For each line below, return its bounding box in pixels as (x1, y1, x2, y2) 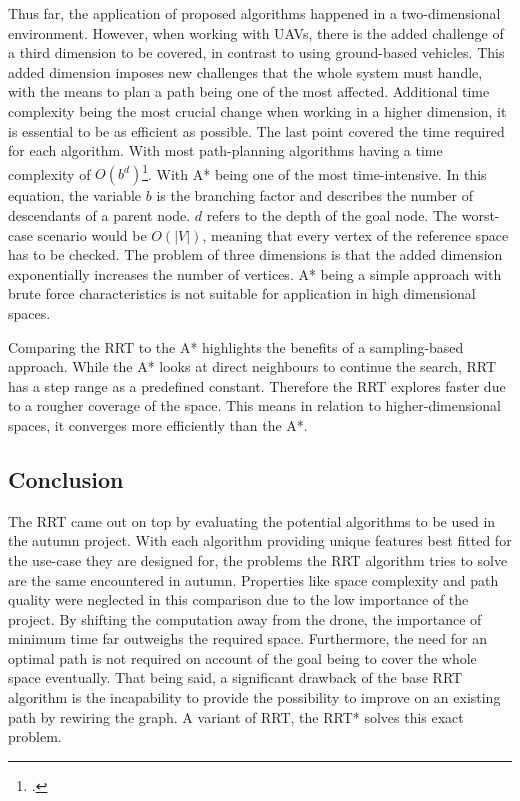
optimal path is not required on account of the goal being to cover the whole (8, 647, 477, 668)
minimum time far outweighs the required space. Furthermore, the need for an (8, 628, 487, 649)
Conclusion (8, 463, 124, 494)
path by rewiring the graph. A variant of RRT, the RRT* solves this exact (8, 706, 464, 727)
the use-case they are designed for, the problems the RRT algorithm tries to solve (8, 549, 508, 570)
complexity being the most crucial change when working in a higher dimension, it (8, 100, 507, 121)
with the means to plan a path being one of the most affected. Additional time (8, 81, 490, 102)
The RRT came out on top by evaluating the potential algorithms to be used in (8, 510, 496, 531)
